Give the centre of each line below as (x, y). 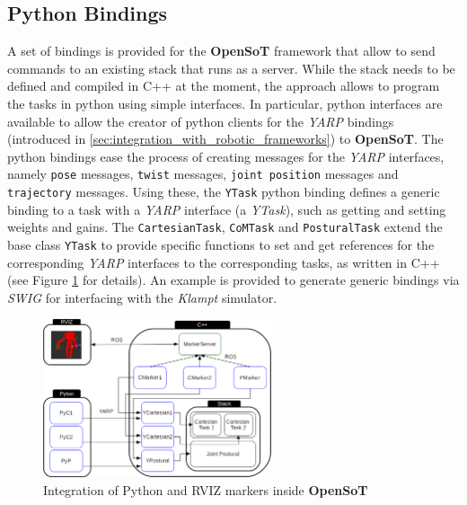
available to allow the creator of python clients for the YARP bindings (201, 121)
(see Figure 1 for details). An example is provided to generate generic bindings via (233, 280)
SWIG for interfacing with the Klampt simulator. (142, 297)
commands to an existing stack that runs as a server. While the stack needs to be (231, 68)
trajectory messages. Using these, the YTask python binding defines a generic (224, 192)
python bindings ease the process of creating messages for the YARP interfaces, (226, 156)
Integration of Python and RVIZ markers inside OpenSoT (206, 490)
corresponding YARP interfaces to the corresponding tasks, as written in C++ (224, 262)
